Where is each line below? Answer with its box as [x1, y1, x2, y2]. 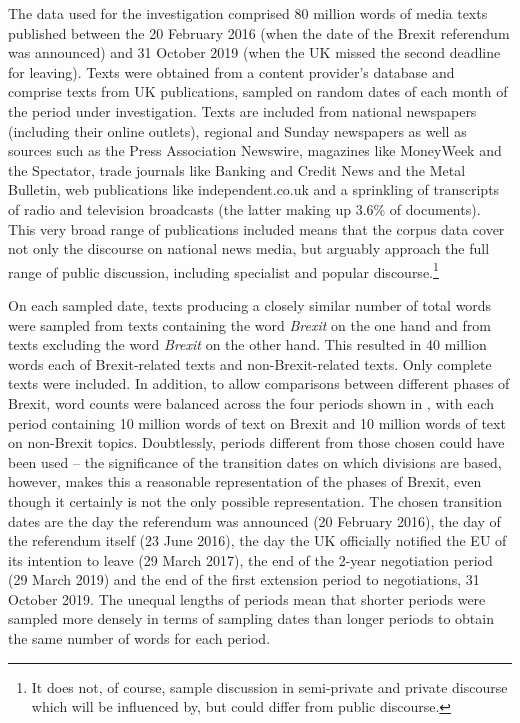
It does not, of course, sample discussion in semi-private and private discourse [31, 676, 508, 697]
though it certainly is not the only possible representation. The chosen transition [8, 490, 503, 511]
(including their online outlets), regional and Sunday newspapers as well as [8, 120, 467, 141]
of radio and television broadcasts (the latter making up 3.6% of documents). [8, 198, 481, 219]
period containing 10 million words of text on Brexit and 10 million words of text [8, 412, 506, 433]
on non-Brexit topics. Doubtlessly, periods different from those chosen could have [8, 432, 505, 453]
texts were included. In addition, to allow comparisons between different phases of [8, 373, 510, 394]
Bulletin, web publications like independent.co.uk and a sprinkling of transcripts [8, 179, 500, 200]
